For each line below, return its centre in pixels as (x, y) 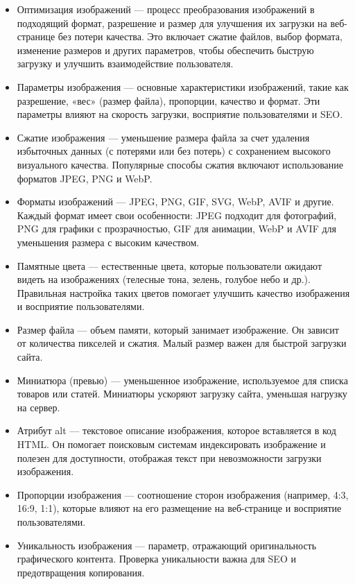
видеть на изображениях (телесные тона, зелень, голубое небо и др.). (164, 279)
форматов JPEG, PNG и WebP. (85, 178)
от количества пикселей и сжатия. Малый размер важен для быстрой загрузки (182, 343)
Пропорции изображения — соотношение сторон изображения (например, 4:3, (183, 494)
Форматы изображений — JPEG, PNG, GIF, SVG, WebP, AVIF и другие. (175, 201)
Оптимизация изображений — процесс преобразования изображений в (166, 9)
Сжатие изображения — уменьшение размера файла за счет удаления (163, 137)
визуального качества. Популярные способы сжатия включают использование (180, 164)
